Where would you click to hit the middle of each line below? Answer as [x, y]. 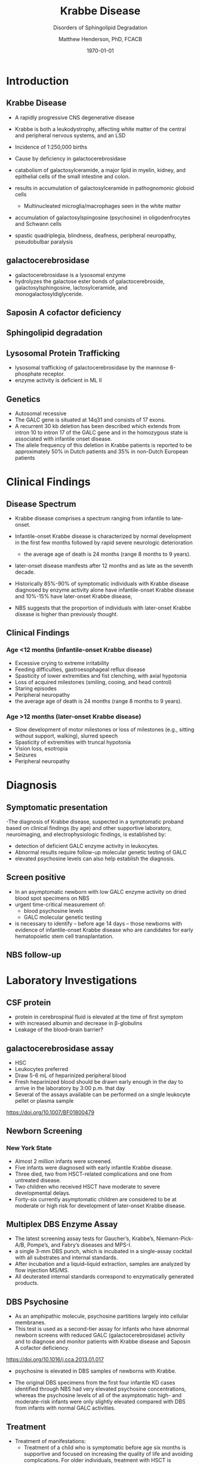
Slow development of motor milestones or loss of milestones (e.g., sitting [104, 729]
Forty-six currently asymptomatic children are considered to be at [96, 1199]
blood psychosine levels [53, 911]
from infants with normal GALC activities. [65, 1408]
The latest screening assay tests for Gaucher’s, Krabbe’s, [85, 1239]
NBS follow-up [34, 955]
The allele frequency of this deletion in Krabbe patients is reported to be [103, 445]
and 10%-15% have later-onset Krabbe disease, [73, 596]
